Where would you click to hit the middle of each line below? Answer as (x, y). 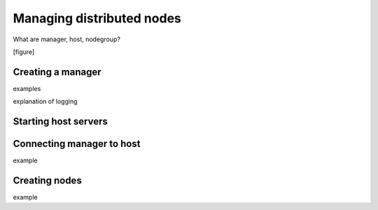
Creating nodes (47, 180)
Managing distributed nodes (97, 18)
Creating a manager (57, 72)
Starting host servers (60, 121)
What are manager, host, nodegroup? (66, 39)
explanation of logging (45, 101)
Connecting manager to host (77, 144)
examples (27, 88)
